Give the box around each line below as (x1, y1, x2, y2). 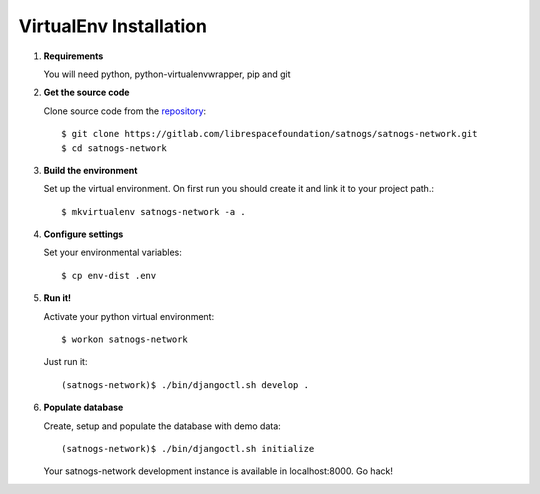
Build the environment (43, 164, 138, 176)
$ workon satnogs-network (61, 334, 189, 345)
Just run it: (43, 356, 88, 368)
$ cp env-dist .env (61, 270, 157, 281)
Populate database (43, 401, 124, 414)
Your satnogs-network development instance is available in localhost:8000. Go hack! (43, 465, 394, 477)
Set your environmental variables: (43, 246, 182, 259)
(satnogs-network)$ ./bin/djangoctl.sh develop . (61, 379, 310, 390)
